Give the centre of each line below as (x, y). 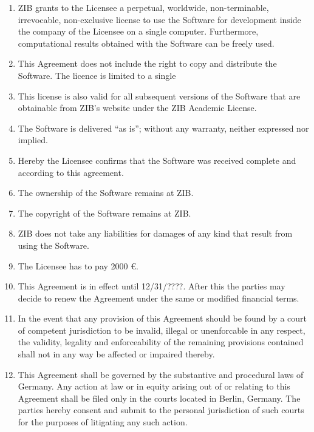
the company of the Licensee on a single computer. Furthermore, (138, 31)
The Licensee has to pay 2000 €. (78, 265)
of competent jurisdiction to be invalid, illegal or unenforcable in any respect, (162, 330)
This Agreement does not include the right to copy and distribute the (147, 63)
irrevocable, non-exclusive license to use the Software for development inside (159, 19)
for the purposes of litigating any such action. (103, 422)
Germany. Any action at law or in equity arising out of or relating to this (154, 386)
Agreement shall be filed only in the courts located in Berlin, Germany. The (159, 398)
